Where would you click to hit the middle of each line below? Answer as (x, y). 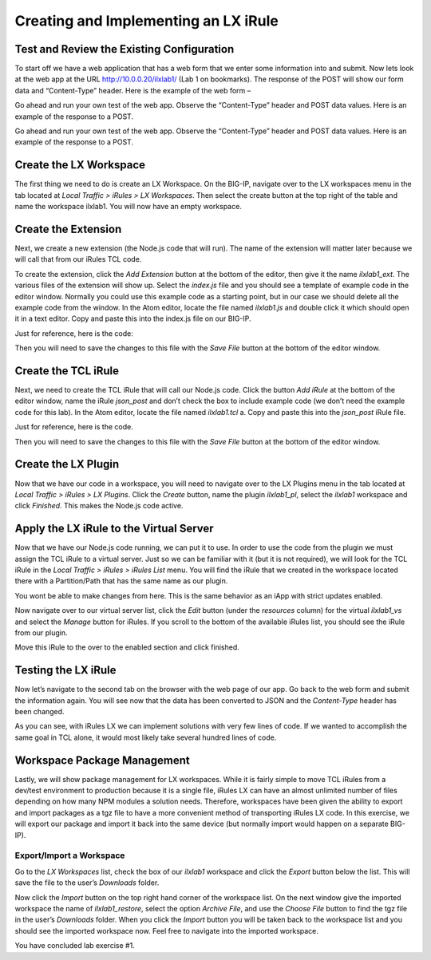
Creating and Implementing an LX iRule (146, 21)
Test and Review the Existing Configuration (125, 49)
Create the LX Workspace (80, 165)
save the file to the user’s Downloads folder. (87, 883)
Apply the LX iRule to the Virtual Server (115, 529)
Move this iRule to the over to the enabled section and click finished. (127, 647)
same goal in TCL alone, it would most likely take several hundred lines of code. (146, 737)
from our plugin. (41, 632)
